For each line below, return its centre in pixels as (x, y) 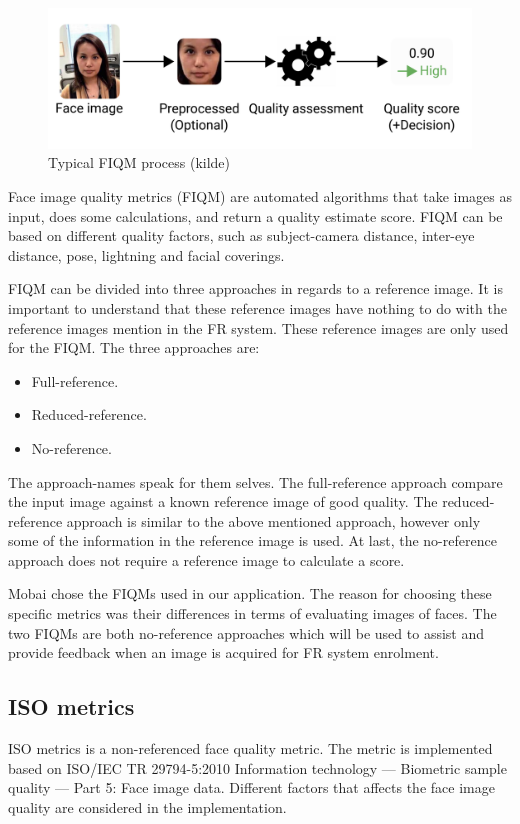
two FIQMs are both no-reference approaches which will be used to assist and (246, 632)
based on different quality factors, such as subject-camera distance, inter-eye (241, 235)
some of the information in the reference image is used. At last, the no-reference (252, 540)
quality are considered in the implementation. (147, 806)
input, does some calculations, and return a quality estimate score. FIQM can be (255, 215)
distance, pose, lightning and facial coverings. (146, 254)
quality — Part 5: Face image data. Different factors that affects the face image (251, 787)
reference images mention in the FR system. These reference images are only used (258, 327)
